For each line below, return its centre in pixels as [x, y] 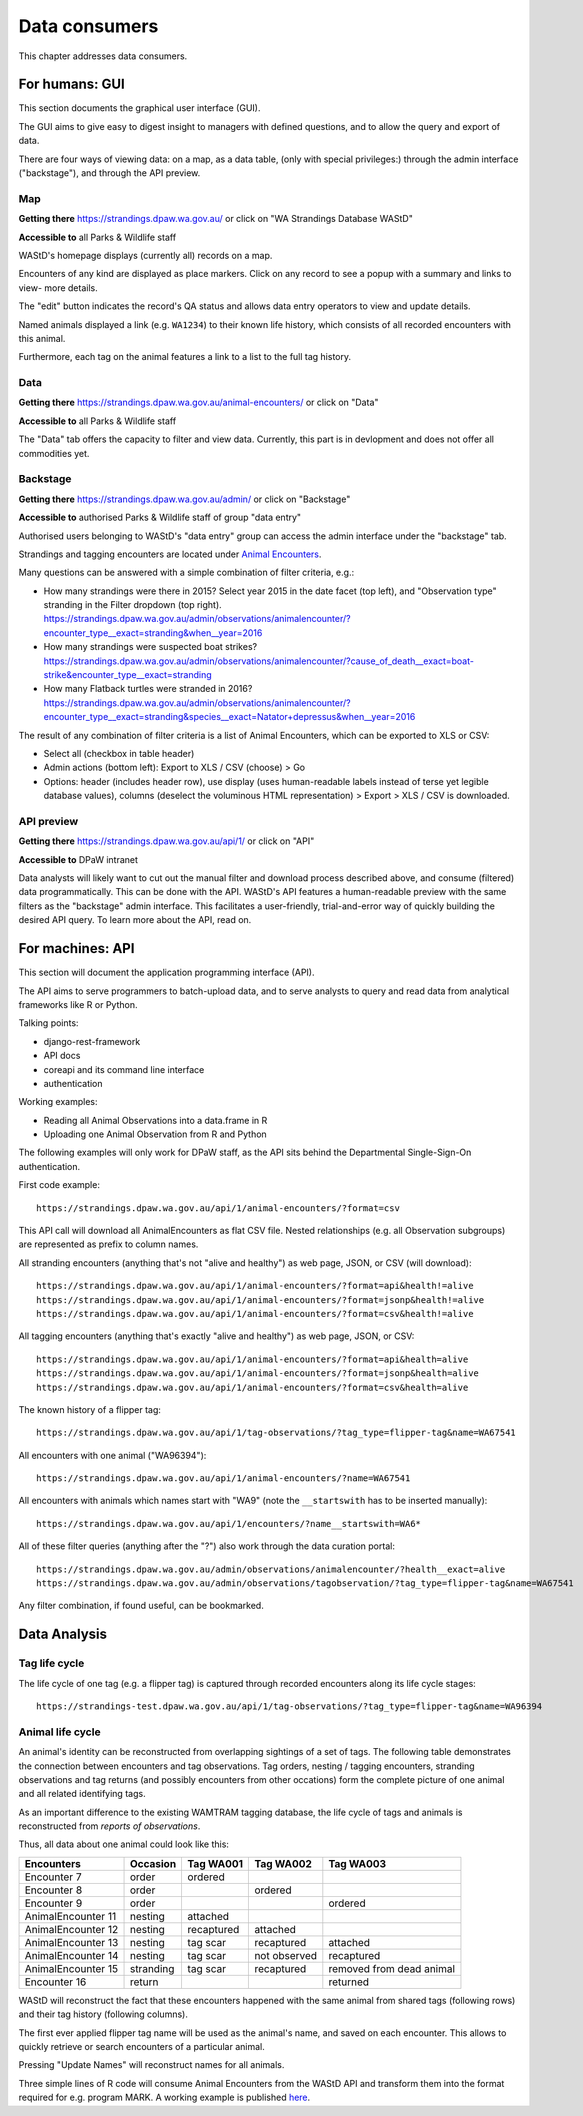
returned [349, 1982]
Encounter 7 [53, 1877]
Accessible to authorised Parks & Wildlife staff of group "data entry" [160, 517]
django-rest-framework [92, 1041]
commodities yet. [54, 453]
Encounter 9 [53, 1903]
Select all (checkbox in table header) [119, 753]
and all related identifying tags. [82, 1794]
